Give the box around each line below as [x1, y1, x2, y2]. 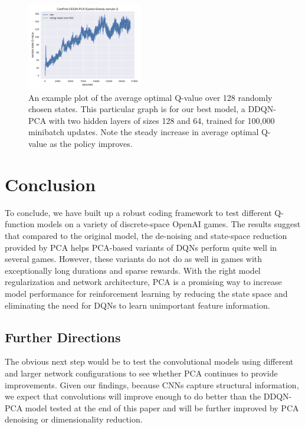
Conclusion [5, 172, 96, 196]
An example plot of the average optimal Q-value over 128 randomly [28, 91, 273, 103]
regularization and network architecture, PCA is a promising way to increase [5, 276, 282, 288]
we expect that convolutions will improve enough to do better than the [5, 390, 261, 402]
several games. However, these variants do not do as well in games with [5, 253, 263, 265]
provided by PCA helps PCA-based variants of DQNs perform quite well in [5, 241, 277, 253]
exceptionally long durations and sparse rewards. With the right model [5, 264, 261, 276]
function [5, 218, 35, 230]
